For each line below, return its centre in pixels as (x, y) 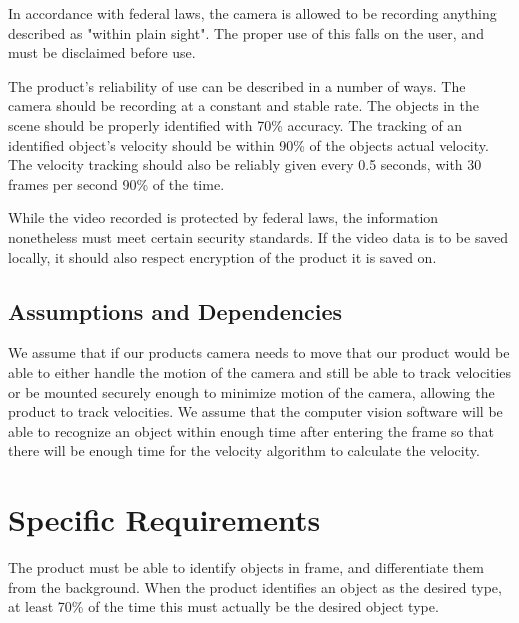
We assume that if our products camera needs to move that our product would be (259, 352)
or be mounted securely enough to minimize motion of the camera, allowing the (251, 391)
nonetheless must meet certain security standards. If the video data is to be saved (258, 236)
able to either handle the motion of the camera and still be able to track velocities (260, 371)
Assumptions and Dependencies (175, 310)
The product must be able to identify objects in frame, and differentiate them (246, 567)
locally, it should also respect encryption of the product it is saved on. (222, 256)
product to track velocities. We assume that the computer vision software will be (255, 411)
